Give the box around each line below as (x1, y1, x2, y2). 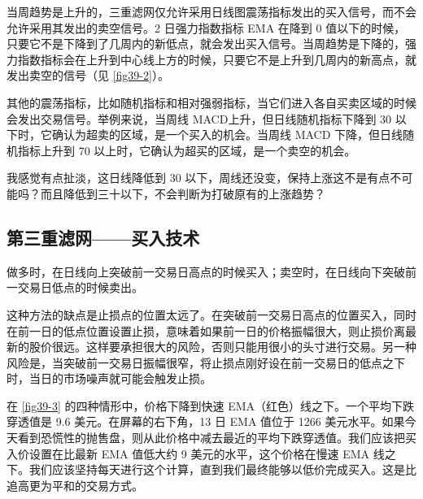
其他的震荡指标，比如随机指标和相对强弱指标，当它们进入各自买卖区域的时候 (7, 93, 416, 111)
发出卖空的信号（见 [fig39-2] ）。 (7, 67, 169, 84)
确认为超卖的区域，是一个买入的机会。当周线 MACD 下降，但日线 (51, 126, 403, 143)
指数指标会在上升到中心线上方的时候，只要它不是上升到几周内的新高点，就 (17, 50, 416, 67)
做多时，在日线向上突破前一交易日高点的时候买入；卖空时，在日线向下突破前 (7, 263, 416, 280)
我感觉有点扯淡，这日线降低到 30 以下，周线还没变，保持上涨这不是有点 (7, 169, 390, 186)
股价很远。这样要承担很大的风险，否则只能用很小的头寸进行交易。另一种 (28, 338, 416, 355)
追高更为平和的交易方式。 (7, 476, 143, 493)
